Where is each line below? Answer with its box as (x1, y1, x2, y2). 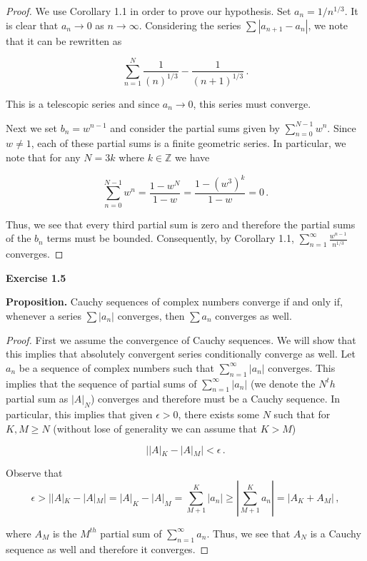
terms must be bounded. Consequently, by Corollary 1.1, (46, 231, 294, 246)
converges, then (117, 308, 185, 323)
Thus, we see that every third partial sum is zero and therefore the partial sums (6, 216, 356, 231)
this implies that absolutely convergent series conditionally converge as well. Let (6, 346, 356, 361)
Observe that (6, 465, 63, 480)
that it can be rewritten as (6, 33, 122, 48)
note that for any (6, 149, 81, 164)
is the (52, 525, 77, 540)
